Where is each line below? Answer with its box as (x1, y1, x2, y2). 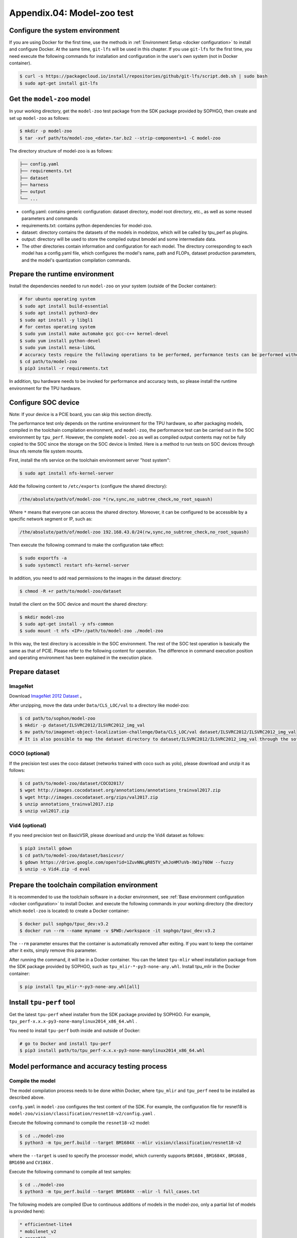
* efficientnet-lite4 (19, 1222, 72, 1228)
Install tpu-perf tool (9, 998, 75, 1006)
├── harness (19, 182, 49, 188)
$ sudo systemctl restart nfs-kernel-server (19, 562, 130, 568)
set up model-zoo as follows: (9, 115, 70, 121)
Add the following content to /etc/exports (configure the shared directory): (9, 483, 168, 489)
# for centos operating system (19, 324, 96, 329)
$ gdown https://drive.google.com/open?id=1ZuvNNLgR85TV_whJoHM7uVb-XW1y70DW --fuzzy (19, 859, 234, 865)
